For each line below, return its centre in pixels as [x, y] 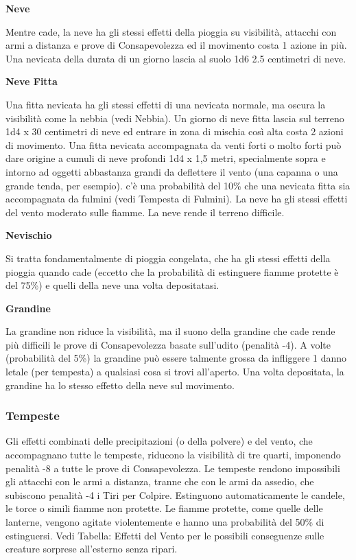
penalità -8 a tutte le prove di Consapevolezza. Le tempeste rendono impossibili [173, 468]
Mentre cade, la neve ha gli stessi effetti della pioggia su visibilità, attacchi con [171, 31]
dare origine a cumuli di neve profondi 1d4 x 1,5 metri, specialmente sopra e [166, 158]
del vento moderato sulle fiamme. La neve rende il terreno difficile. [145, 212]
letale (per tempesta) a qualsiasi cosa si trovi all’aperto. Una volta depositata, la [175, 372]
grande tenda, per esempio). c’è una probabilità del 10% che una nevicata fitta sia [178, 185]
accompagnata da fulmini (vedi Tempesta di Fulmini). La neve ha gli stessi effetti [177, 199]
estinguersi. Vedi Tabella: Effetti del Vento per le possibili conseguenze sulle [165, 535]
